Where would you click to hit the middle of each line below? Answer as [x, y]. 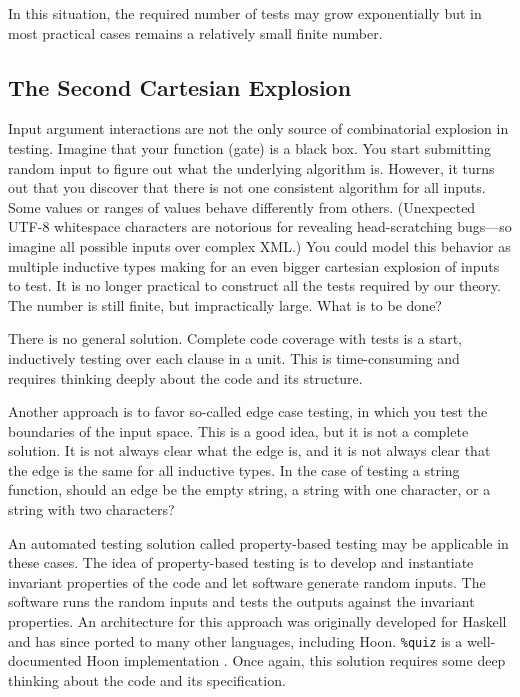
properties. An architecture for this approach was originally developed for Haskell [257, 621]
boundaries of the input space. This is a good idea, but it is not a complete [238, 430]
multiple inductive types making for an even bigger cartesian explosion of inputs [254, 265]
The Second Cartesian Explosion [180, 86]
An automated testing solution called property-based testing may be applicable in [258, 542]
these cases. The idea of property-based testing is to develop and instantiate [241, 562]
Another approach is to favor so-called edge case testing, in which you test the [248, 411]
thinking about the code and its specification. [147, 679]
